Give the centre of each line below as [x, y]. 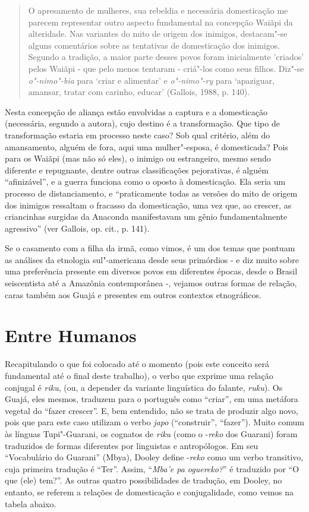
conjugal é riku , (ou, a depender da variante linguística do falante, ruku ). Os [144, 387]
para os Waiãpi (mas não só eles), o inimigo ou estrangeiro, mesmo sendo [138, 158]
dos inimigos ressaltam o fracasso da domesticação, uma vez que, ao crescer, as [148, 205]
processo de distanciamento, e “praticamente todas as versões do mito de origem [151, 193]
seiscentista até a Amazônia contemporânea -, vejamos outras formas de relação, [151, 283]
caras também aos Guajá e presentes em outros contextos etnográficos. [133, 294]
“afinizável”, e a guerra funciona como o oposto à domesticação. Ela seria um [145, 181]
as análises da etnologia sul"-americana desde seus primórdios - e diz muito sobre [152, 259]
